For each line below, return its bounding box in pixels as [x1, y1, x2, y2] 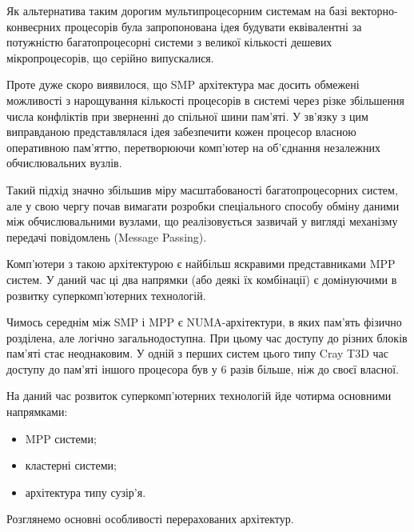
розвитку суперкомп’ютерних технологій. [6, 286, 206, 303]
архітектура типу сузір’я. [25, 483, 146, 500]
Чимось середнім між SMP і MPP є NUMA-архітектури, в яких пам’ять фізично [6, 314, 402, 330]
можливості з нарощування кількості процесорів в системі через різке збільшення [6, 91, 404, 108]
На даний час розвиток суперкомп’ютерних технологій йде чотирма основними [6, 387, 392, 404]
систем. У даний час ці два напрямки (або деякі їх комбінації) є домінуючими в [6, 270, 397, 287]
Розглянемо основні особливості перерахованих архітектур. [6, 510, 294, 527]
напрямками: [6, 403, 68, 420]
